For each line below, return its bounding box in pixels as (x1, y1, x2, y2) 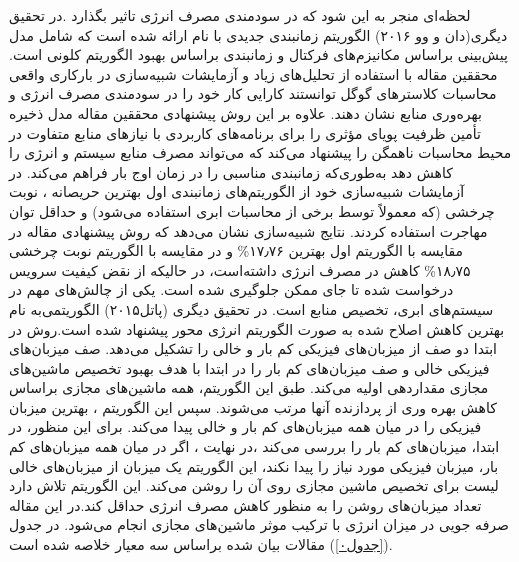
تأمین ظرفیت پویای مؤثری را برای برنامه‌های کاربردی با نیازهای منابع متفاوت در (9, 122, 481, 143)
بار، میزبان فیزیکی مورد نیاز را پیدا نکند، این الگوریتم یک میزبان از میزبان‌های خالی (9, 455, 499, 476)
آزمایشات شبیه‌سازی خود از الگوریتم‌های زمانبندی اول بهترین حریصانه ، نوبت (9, 181, 465, 202)
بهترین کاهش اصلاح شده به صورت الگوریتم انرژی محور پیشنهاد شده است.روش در (9, 318, 505, 339)
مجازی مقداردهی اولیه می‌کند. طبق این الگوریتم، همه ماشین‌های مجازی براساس (9, 377, 489, 398)
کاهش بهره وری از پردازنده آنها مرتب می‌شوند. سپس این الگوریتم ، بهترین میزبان (9, 396, 497, 417)
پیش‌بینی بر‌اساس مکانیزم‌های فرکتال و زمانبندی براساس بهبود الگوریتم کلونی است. (9, 44, 508, 65)
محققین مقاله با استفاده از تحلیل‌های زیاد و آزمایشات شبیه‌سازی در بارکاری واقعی (9, 63, 498, 84)
